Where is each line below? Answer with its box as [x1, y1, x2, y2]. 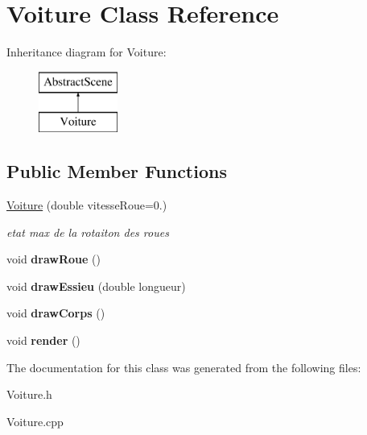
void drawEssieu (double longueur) [6, 277, 186, 294]
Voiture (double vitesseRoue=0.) [6, 197, 167, 213]
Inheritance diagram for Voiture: [6, 43, 167, 60]
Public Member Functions [6, 159, 227, 184]
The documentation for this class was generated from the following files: [6, 358, 361, 375]
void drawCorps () [6, 304, 105, 321]
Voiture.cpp [6, 412, 64, 429]
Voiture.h [6, 386, 52, 403]
